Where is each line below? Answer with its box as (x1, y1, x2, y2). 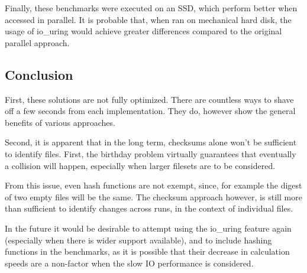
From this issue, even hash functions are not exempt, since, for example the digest (5, 179, 302, 191)
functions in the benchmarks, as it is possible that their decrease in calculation (5, 245, 290, 258)
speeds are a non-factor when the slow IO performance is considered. (5, 256, 254, 269)
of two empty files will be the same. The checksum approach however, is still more (5, 190, 302, 203)
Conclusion (5, 65, 73, 83)
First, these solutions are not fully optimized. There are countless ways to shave (5, 93, 294, 105)
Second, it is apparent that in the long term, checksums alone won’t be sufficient (5, 136, 297, 148)
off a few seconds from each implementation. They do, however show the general (5, 105, 296, 117)
